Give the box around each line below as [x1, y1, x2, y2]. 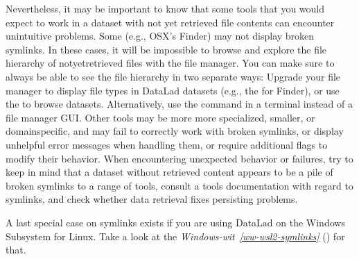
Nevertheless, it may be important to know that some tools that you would [6, 1, 325, 15]
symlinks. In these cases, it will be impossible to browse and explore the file [6, 42, 327, 56]
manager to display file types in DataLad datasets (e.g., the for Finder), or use [6, 83, 340, 97]
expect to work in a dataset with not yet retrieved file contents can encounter [6, 15, 335, 29]
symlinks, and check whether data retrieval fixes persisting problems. [6, 192, 298, 206]
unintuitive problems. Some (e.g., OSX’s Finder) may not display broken [6, 28, 315, 43]
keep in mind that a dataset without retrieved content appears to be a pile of [6, 165, 333, 179]
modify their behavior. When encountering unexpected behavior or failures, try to [6, 151, 353, 165]
